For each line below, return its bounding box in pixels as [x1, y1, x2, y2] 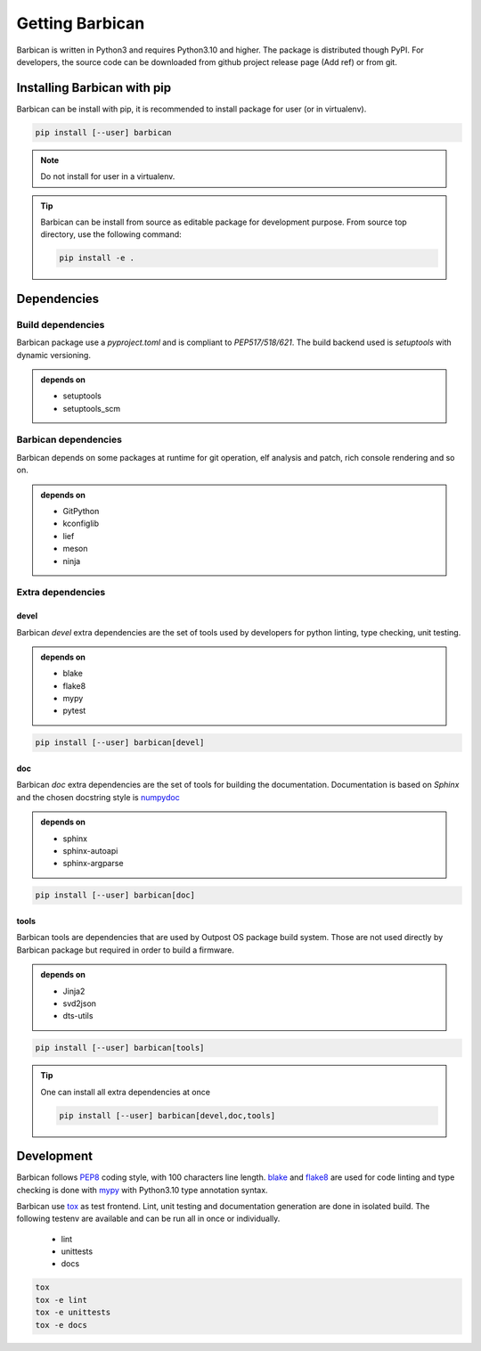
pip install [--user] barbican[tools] [35, 1043, 205, 1053]
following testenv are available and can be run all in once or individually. [16, 1213, 281, 1224]
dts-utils [62, 1011, 94, 1021]
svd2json [62, 998, 97, 1009]
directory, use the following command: [40, 229, 182, 240]
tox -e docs [35, 1320, 88, 1330]
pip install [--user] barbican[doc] [35, 890, 196, 900]
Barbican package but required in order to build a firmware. [16, 945, 235, 955]
